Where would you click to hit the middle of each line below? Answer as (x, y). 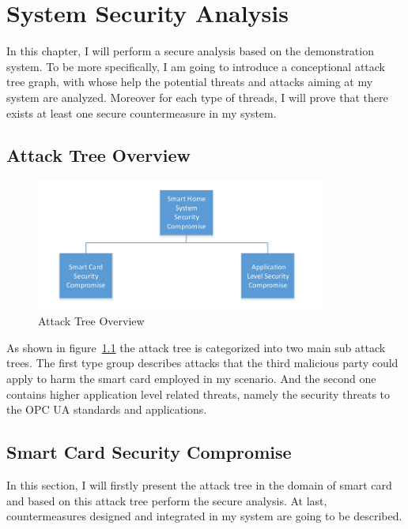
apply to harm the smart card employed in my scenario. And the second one (191, 378)
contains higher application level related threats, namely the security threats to (198, 394)
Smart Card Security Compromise (149, 452)
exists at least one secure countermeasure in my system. (142, 113)
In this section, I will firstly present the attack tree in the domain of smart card (199, 484)
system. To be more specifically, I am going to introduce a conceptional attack (196, 66)
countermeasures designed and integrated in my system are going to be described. (204, 516)
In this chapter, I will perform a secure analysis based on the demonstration (190, 51)
